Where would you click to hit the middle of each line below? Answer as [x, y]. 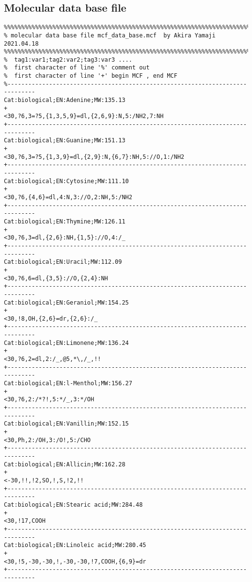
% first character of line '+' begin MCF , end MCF [91, 76]
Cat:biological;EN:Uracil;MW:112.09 [63, 262]
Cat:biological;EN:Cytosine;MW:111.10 [66, 181]
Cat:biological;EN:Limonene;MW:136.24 [66, 343]
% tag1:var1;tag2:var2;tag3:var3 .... [68, 60]
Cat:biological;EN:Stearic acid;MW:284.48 [73, 505]
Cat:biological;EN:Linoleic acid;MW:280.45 [75, 545]
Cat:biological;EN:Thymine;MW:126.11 [65, 221]
